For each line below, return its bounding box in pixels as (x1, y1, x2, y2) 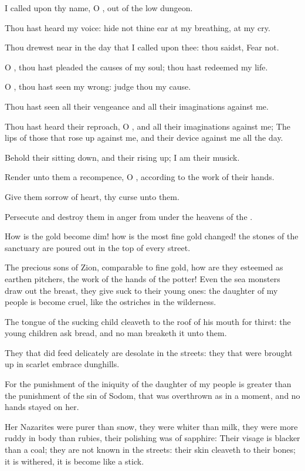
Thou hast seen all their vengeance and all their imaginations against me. (5, 100, 269, 112)
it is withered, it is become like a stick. (5, 455, 144, 467)
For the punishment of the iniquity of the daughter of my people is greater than (5, 378, 292, 390)
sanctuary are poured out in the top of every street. (5, 241, 191, 253)
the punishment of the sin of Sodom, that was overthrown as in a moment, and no (5, 389, 300, 401)
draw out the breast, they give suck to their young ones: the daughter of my (5, 284, 278, 296)
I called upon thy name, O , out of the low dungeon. (5, 2, 193, 13)
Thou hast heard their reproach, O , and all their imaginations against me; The (5, 120, 290, 132)
